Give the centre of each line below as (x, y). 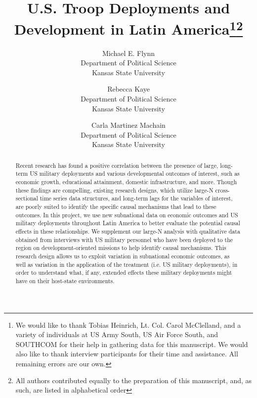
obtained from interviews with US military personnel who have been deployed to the (124, 239)
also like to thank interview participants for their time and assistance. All (127, 354)
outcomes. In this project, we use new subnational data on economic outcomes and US (127, 215)
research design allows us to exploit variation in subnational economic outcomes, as (123, 256)
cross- (222, 190)
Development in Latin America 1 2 (128, 28)
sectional (27, 198)
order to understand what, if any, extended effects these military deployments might (124, 273)
